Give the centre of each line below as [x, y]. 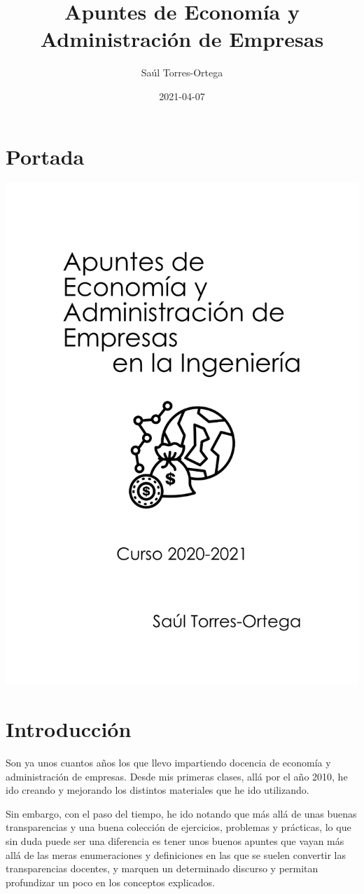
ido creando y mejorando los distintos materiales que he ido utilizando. [157, 790]
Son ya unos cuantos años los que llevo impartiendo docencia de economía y [168, 762]
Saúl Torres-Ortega [182, 73]
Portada [45, 156]
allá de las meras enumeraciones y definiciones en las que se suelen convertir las [176, 854]
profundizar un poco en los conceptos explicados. [110, 882]
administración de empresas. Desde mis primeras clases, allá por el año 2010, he [177, 776]
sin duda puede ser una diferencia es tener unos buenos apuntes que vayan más [175, 840]
